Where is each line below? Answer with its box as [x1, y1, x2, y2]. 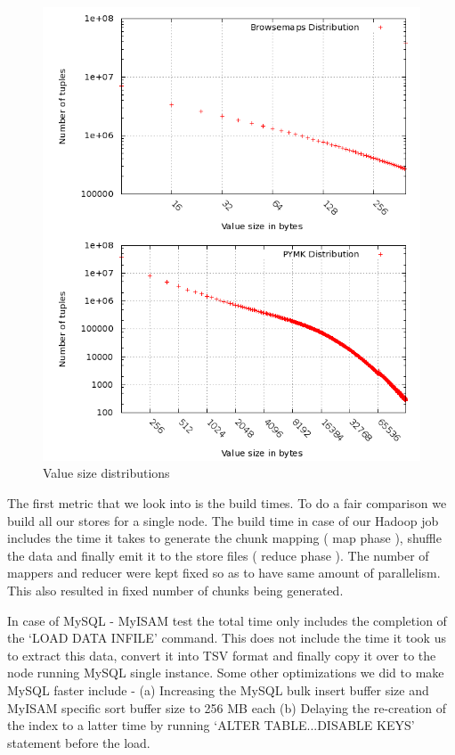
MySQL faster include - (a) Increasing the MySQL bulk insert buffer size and [7, 680, 429, 699]
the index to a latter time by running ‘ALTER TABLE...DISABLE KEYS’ [7, 716, 415, 734]
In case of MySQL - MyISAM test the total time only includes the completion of [7, 611, 447, 629]
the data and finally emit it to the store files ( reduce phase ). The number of [7, 546, 429, 564]
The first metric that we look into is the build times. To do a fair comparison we [7, 493, 447, 512]
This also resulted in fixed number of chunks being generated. [7, 580, 344, 599]
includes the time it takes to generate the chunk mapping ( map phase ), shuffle [7, 529, 442, 547]
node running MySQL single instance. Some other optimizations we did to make [7, 663, 444, 682]
